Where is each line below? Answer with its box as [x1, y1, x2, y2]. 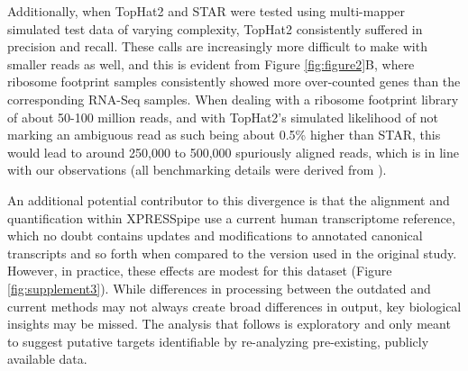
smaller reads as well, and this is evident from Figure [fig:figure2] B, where [7, 54, 415, 73]
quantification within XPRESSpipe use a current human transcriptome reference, [7, 208, 455, 227]
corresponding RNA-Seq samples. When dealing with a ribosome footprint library [7, 89, 459, 108]
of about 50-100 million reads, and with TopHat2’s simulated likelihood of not [7, 107, 438, 126]
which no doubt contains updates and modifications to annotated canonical [7, 226, 423, 245]
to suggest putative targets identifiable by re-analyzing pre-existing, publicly [7, 331, 429, 350]
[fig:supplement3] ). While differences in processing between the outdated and [7, 278, 431, 297]
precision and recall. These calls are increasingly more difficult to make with [7, 37, 427, 56]
